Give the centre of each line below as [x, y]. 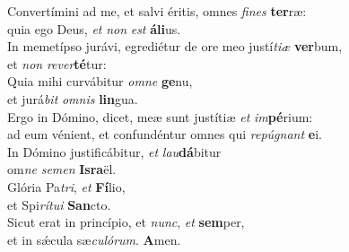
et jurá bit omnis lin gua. [73, 98]
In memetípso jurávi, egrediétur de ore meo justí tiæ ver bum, [175, 46]
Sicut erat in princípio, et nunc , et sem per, [126, 222]
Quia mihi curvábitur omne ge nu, [100, 81]
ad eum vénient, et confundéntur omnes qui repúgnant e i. [165, 134]
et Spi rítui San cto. [59, 204]
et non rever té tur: [57, 63]
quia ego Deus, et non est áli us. [94, 28]
